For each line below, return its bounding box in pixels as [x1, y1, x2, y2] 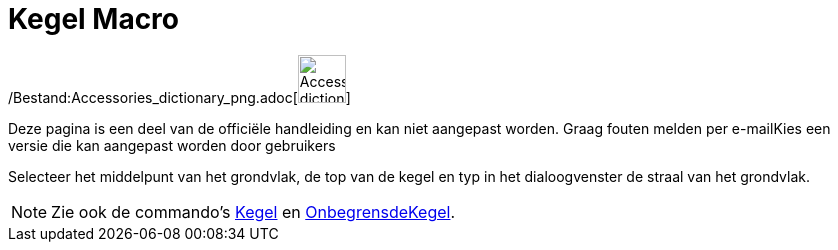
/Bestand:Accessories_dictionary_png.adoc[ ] [8, 88, 351, 106]
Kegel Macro [8, 2, 180, 36]
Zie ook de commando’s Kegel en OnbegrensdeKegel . [51, 201, 456, 222]
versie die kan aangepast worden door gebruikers [8, 136, 336, 154]
